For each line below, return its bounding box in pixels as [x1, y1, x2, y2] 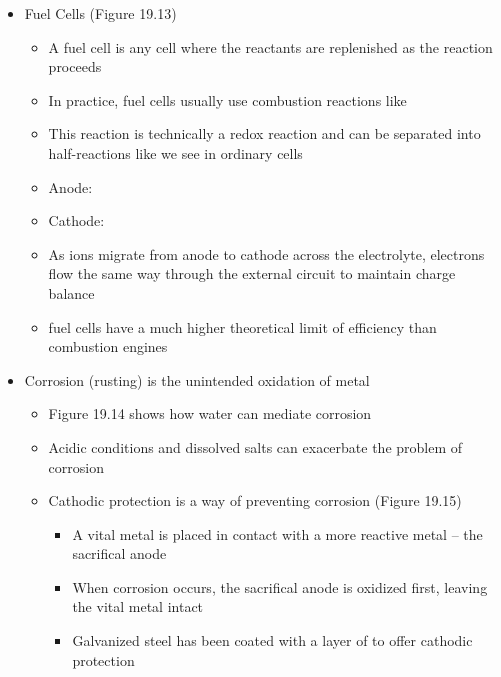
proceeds [48, 56, 102, 77]
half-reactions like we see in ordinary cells [48, 142, 303, 163]
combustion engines [48, 336, 168, 357]
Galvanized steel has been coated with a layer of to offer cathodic [72, 630, 473, 651]
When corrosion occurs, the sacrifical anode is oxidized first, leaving [72, 576, 488, 597]
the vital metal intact [72, 596, 204, 617]
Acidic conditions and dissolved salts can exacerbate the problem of [48, 436, 463, 457]
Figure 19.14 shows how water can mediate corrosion [48, 403, 372, 424]
